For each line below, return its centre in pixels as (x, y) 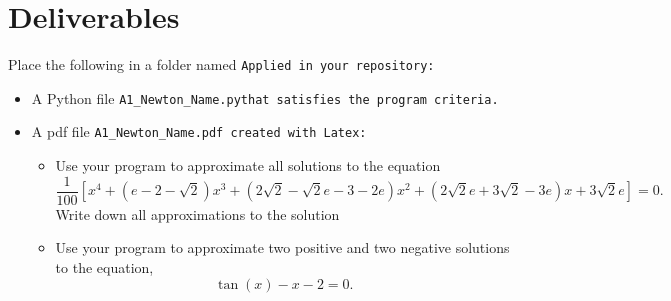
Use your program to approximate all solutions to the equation (248, 165)
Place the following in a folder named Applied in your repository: (221, 64)
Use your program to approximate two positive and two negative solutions (282, 247)
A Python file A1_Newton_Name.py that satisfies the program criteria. (265, 97)
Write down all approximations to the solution (197, 213)
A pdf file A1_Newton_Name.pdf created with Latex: (199, 131)
